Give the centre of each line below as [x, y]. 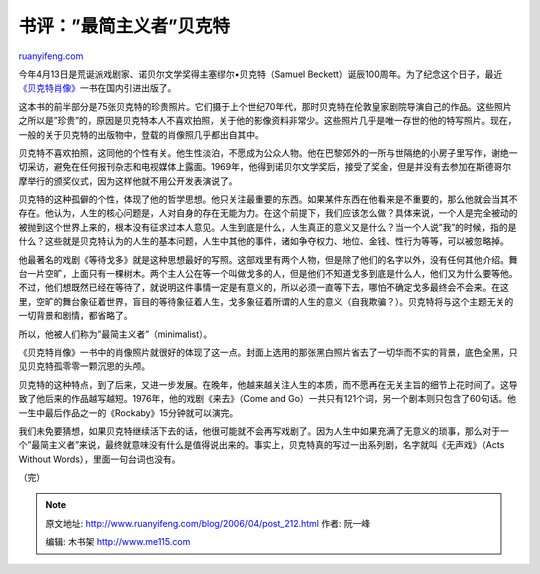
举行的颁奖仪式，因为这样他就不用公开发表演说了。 [132, 181]
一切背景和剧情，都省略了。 [75, 316]
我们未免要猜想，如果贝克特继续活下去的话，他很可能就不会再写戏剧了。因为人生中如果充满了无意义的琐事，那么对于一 [263, 431]
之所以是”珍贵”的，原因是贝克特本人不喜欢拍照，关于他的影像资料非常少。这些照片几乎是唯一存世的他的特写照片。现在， [267, 121]
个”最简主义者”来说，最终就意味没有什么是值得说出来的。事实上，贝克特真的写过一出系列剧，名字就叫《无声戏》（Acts [261, 445]
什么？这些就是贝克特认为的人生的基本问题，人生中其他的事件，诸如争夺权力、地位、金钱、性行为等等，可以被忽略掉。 [263, 241]
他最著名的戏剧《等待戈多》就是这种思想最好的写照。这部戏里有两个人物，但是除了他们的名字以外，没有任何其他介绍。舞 [268, 259]
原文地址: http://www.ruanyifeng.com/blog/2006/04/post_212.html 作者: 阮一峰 [208, 523]
